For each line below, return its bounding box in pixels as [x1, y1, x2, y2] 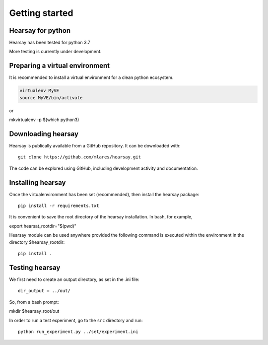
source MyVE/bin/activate [19, 95, 83, 100]
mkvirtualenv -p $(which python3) [9, 117, 79, 123]
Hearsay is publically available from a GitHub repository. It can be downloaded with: [9, 143, 181, 149]
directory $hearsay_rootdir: [9, 239, 65, 245]
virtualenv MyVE [19, 88, 60, 94]
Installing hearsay [9, 178, 66, 187]
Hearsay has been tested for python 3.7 [9, 40, 90, 46]
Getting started [9, 7, 73, 18]
